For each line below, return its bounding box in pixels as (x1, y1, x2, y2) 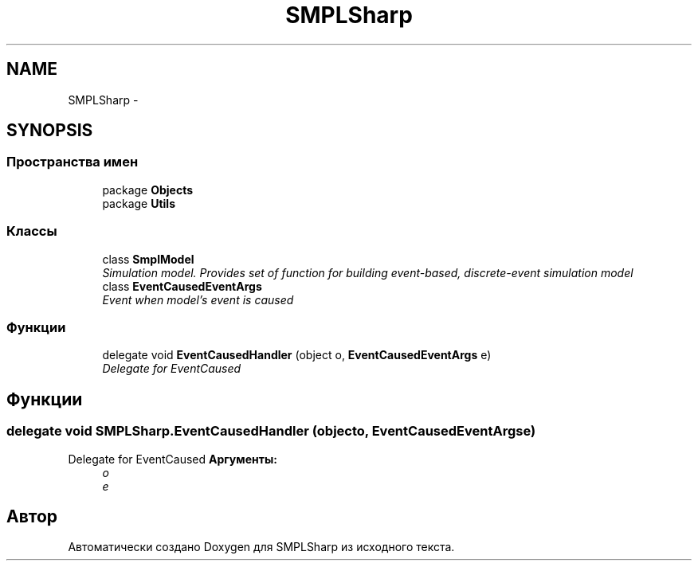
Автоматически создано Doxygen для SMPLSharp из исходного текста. (68, 540, 455, 554)
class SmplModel (102, 252, 194, 266)
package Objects (102, 182, 194, 197)
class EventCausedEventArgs (102, 279, 262, 293)
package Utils (102, 196, 176, 210)
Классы (6, 223, 57, 240)
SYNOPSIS (6, 120, 93, 141)
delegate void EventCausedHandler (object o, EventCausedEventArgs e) (102, 348, 492, 362)
